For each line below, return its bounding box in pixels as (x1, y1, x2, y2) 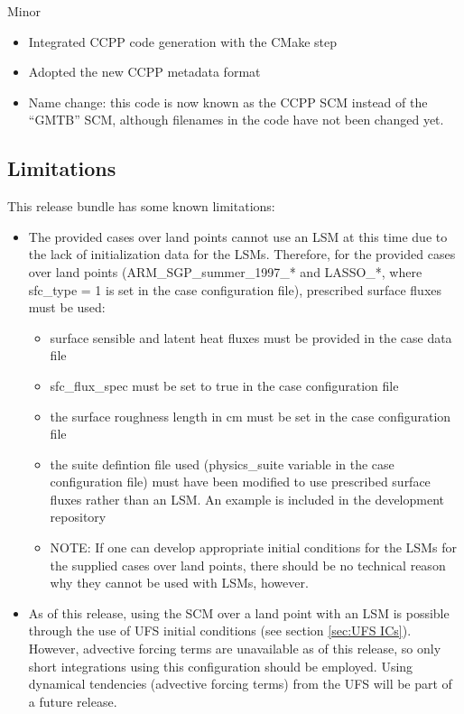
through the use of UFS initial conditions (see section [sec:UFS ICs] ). (28, 621, 412, 640)
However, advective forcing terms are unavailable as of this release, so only (28, 639, 441, 658)
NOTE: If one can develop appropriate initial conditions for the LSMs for (50, 538, 457, 557)
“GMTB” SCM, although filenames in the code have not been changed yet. (28, 110, 444, 129)
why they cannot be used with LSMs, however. (50, 573, 309, 592)
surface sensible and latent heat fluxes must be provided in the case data (50, 328, 452, 347)
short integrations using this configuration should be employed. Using (28, 656, 413, 675)
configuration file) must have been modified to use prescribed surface (50, 472, 431, 491)
